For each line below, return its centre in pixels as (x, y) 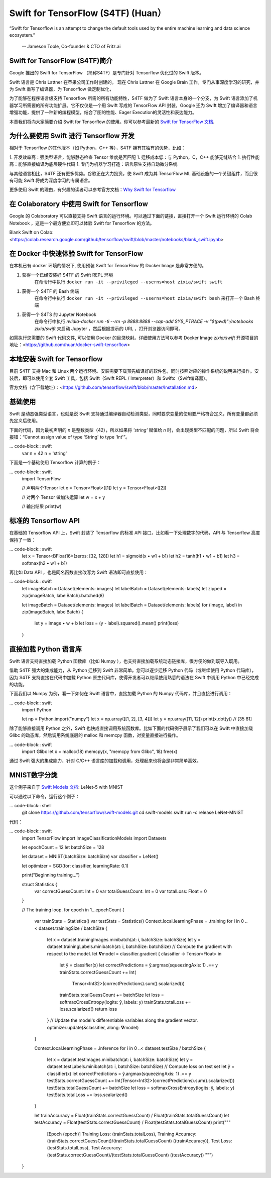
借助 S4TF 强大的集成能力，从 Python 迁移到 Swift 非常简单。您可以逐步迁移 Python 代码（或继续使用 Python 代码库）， (133, 670)
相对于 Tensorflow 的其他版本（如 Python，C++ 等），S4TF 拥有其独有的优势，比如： (97, 148)
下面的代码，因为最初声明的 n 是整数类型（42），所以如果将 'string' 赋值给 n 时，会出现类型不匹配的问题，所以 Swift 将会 (134, 430)
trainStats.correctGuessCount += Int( (98, 972)
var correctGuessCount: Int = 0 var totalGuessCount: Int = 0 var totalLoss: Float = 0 (121, 891)
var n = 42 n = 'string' (44, 453)
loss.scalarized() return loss (88, 1009)
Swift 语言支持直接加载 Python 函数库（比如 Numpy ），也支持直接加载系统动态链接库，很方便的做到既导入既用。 (126, 661)
